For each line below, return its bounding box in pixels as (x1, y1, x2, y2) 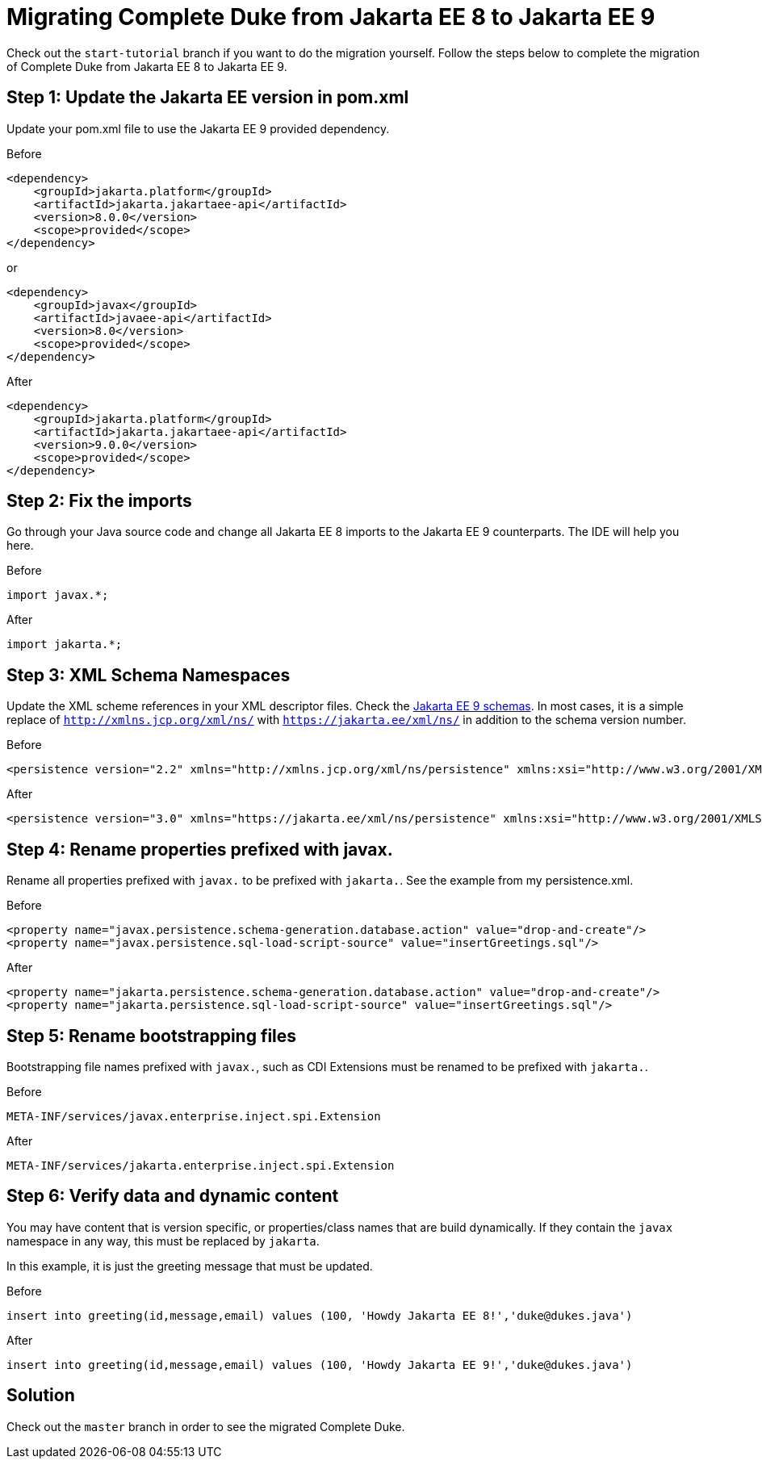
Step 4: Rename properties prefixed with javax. (6, 839, 393, 860)
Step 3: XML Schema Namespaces (6, 664, 291, 685)
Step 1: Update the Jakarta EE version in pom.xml (6, 87, 409, 108)
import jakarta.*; (6, 638, 123, 651)
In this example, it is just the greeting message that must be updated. (6, 1258, 373, 1273)
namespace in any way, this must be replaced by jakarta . (6, 1233, 320, 1248)
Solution (6, 1385, 75, 1406)
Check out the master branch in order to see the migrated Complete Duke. (6, 1419, 405, 1434)
